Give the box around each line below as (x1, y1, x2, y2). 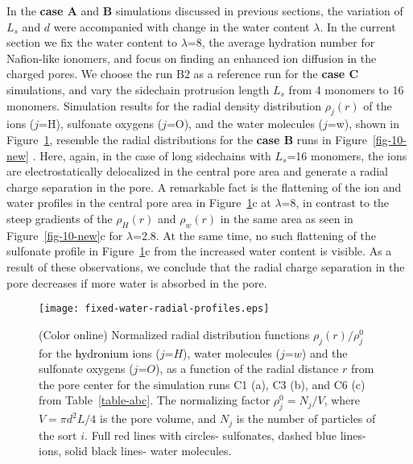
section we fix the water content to (6, 34, 178, 51)
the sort (39, 426, 77, 443)
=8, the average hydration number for (187, 34, 375, 51)
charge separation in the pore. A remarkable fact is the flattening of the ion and (6, 178, 402, 195)
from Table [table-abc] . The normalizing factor (39, 391, 271, 408)
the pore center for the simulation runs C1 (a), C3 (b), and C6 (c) (39, 375, 366, 392)
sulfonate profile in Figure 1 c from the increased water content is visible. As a (6, 242, 392, 259)
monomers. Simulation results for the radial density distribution (6, 97, 322, 114)
